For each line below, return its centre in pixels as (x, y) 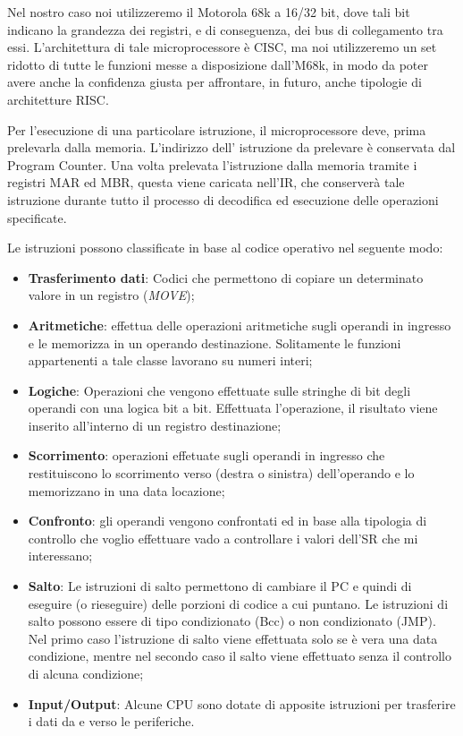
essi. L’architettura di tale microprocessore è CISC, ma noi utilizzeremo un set (222, 47)
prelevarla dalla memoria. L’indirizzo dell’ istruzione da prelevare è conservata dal (231, 147)
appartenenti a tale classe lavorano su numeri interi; (170, 360)
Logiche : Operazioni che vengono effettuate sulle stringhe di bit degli (219, 390)
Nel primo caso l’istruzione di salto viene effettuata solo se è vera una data (233, 638)
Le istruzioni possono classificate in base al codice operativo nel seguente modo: (225, 248)
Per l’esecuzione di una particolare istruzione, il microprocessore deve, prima (217, 129)
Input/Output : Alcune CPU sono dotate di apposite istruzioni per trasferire (242, 703)
